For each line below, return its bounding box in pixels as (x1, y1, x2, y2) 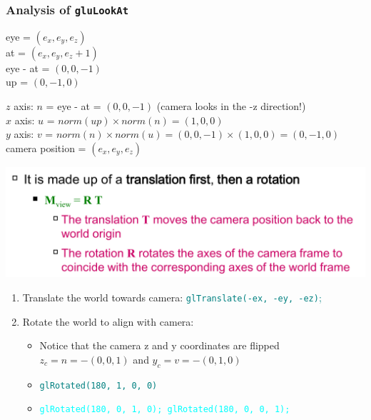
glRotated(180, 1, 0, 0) (39, 380, 158, 391)
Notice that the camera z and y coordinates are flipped (39, 338, 280, 353)
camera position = (6, 140, 86, 155)
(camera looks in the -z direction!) (156, 98, 306, 113)
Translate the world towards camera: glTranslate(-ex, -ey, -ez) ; (22, 289, 322, 304)
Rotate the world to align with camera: (22, 314, 194, 329)
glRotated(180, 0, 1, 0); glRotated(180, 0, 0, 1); (39, 404, 290, 415)
